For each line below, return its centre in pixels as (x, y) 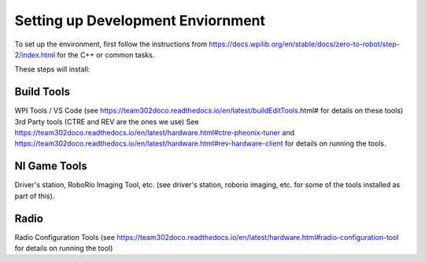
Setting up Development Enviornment (140, 20)
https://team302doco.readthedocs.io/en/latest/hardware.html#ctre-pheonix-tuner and (155, 133)
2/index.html (35, 54)
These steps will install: (52, 69)
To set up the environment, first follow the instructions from (111, 44)
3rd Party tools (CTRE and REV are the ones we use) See (107, 121)
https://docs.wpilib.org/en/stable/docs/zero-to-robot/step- (305, 44)
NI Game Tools (51, 166)
